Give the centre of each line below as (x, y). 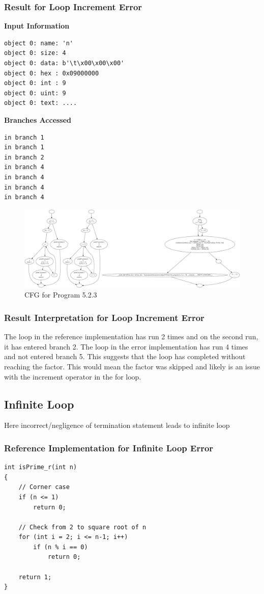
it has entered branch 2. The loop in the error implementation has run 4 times (126, 346)
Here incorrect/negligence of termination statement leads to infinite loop (117, 425)
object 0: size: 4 (35, 53)
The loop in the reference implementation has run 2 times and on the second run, (131, 336)
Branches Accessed (38, 119)
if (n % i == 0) (61, 547)
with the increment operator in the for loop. (73, 376)
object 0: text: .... (41, 103)
